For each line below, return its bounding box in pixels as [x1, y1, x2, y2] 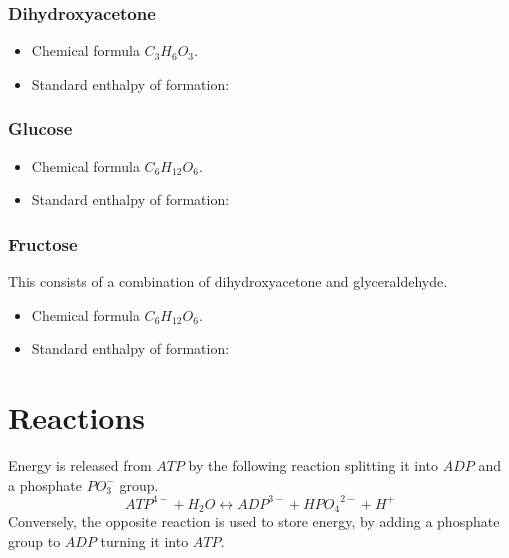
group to [8, 530, 61, 551]
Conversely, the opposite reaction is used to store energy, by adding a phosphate [8, 511, 500, 532]
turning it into [100, 530, 189, 551]
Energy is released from [8, 454, 152, 475]
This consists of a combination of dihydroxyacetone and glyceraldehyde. [8, 271, 448, 292]
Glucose [8, 116, 73, 141]
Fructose [8, 231, 78, 256]
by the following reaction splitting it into [188, 454, 439, 475]
